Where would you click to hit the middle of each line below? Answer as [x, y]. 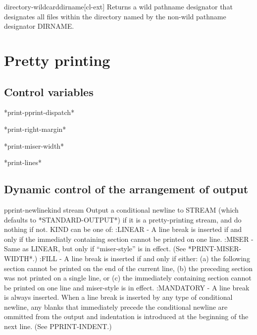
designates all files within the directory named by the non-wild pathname [115, 16]
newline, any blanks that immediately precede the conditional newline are [116, 307]
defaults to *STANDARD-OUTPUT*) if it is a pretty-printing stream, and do [123, 219]
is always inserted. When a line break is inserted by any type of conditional [118, 297]
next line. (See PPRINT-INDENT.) [58, 326]
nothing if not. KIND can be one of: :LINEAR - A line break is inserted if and [123, 229]
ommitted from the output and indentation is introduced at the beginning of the [126, 316]
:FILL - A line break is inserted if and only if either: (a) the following [145, 258]
